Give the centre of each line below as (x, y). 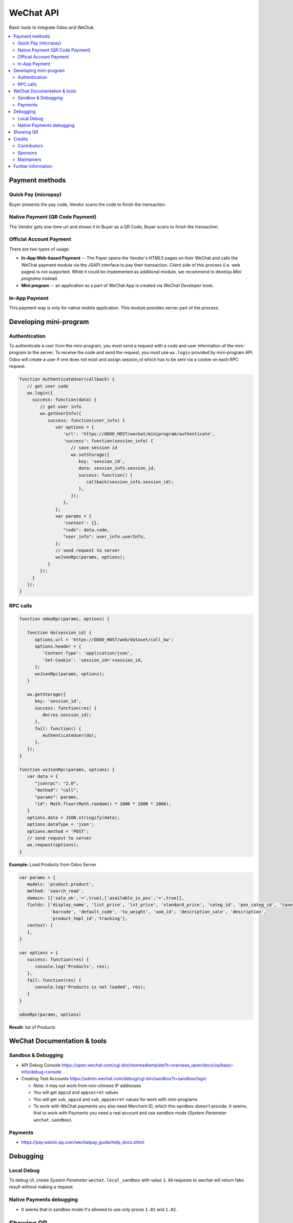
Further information (33, 166)
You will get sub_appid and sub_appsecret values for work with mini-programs (115, 1099)
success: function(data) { (64, 400)
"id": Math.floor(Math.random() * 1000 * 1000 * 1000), (103, 804)
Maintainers (30, 159)
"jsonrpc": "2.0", (57, 783)
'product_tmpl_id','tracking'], (89, 919)
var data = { (43, 776)
